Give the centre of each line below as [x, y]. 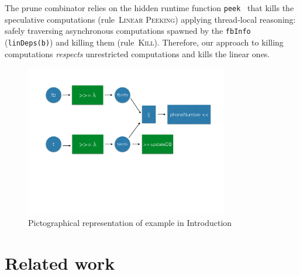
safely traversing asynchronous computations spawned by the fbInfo [128, 31]
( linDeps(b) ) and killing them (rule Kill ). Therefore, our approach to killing [144, 42]
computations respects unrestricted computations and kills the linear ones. [137, 53]
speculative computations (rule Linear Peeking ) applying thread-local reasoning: [150, 19]
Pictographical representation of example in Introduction [130, 223]
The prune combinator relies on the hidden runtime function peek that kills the [149, 8]
